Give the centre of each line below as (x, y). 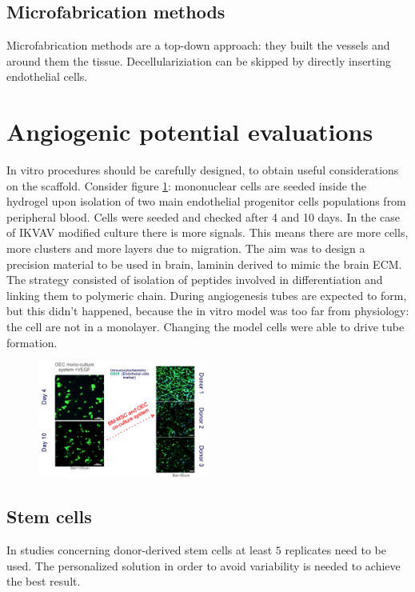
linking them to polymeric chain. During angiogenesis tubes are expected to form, (207, 295)
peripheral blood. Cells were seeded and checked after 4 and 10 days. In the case (203, 216)
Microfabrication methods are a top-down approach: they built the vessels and (198, 45)
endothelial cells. (47, 76)
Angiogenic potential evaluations (190, 132)
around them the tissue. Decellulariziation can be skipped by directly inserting (199, 60)
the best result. (44, 581)
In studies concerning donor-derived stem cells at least (140, 550)
